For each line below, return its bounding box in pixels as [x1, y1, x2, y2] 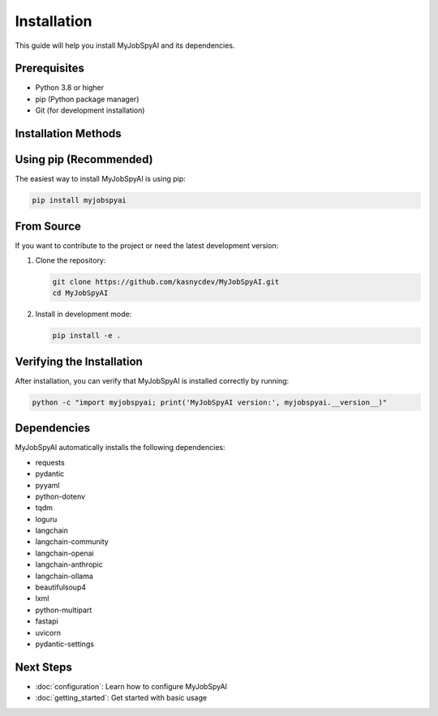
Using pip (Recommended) [15, 152, 153, 166]
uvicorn [35, 628, 61, 637]
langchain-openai [35, 548, 95, 558]
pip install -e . [52, 331, 122, 341]
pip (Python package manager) [35, 94, 140, 104]
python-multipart [35, 605, 92, 615]
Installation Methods [15, 126, 122, 141]
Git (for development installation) [35, 105, 145, 115]
